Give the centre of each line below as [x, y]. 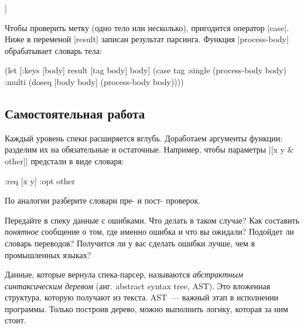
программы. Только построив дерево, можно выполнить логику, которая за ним [146, 308]
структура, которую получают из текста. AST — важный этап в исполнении [142, 297]
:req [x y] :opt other [40, 180]
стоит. [16, 320]
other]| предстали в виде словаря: [64, 160]
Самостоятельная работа [75, 113]
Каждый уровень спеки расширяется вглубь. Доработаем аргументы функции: [144, 138]
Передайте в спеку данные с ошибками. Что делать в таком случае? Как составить [152, 220]
